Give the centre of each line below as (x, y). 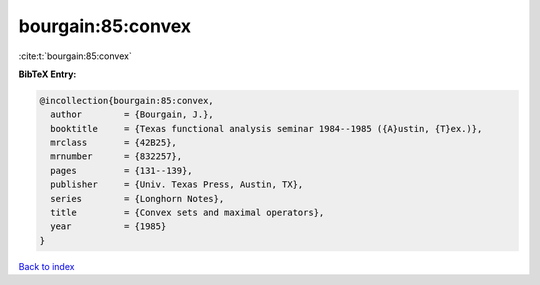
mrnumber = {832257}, (116, 156)
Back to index (46, 266)
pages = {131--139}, (122, 170)
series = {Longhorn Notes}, (137, 198)
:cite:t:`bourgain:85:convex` (75, 56)
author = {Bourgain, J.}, (132, 114)
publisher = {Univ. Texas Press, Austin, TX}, (177, 184)
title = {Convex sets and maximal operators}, (187, 213)
